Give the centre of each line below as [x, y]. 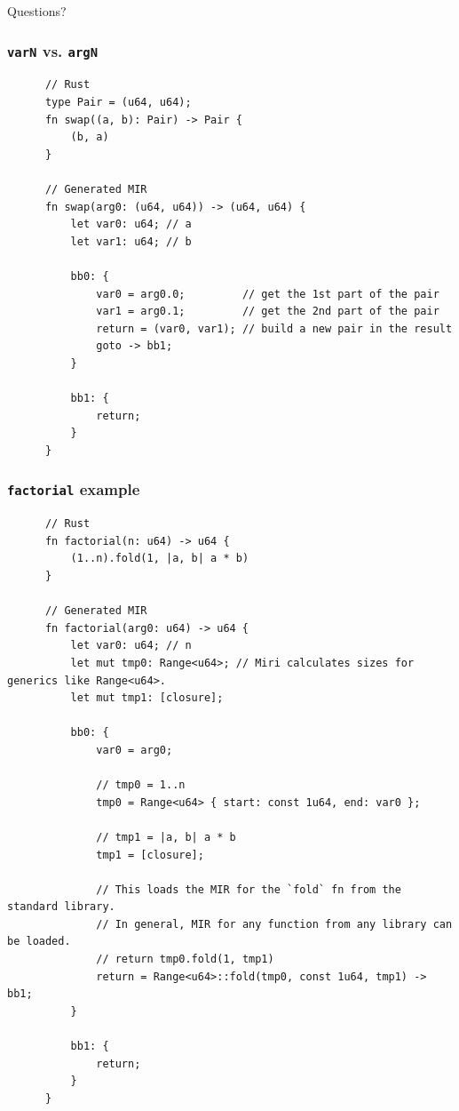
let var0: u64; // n [131, 646]
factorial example [74, 489]
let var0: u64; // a [131, 224]
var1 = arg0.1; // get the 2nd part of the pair [268, 312]
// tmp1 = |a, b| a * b [166, 837]
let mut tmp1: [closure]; [147, 698]
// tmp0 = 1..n [141, 785]
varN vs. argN [53, 50]
